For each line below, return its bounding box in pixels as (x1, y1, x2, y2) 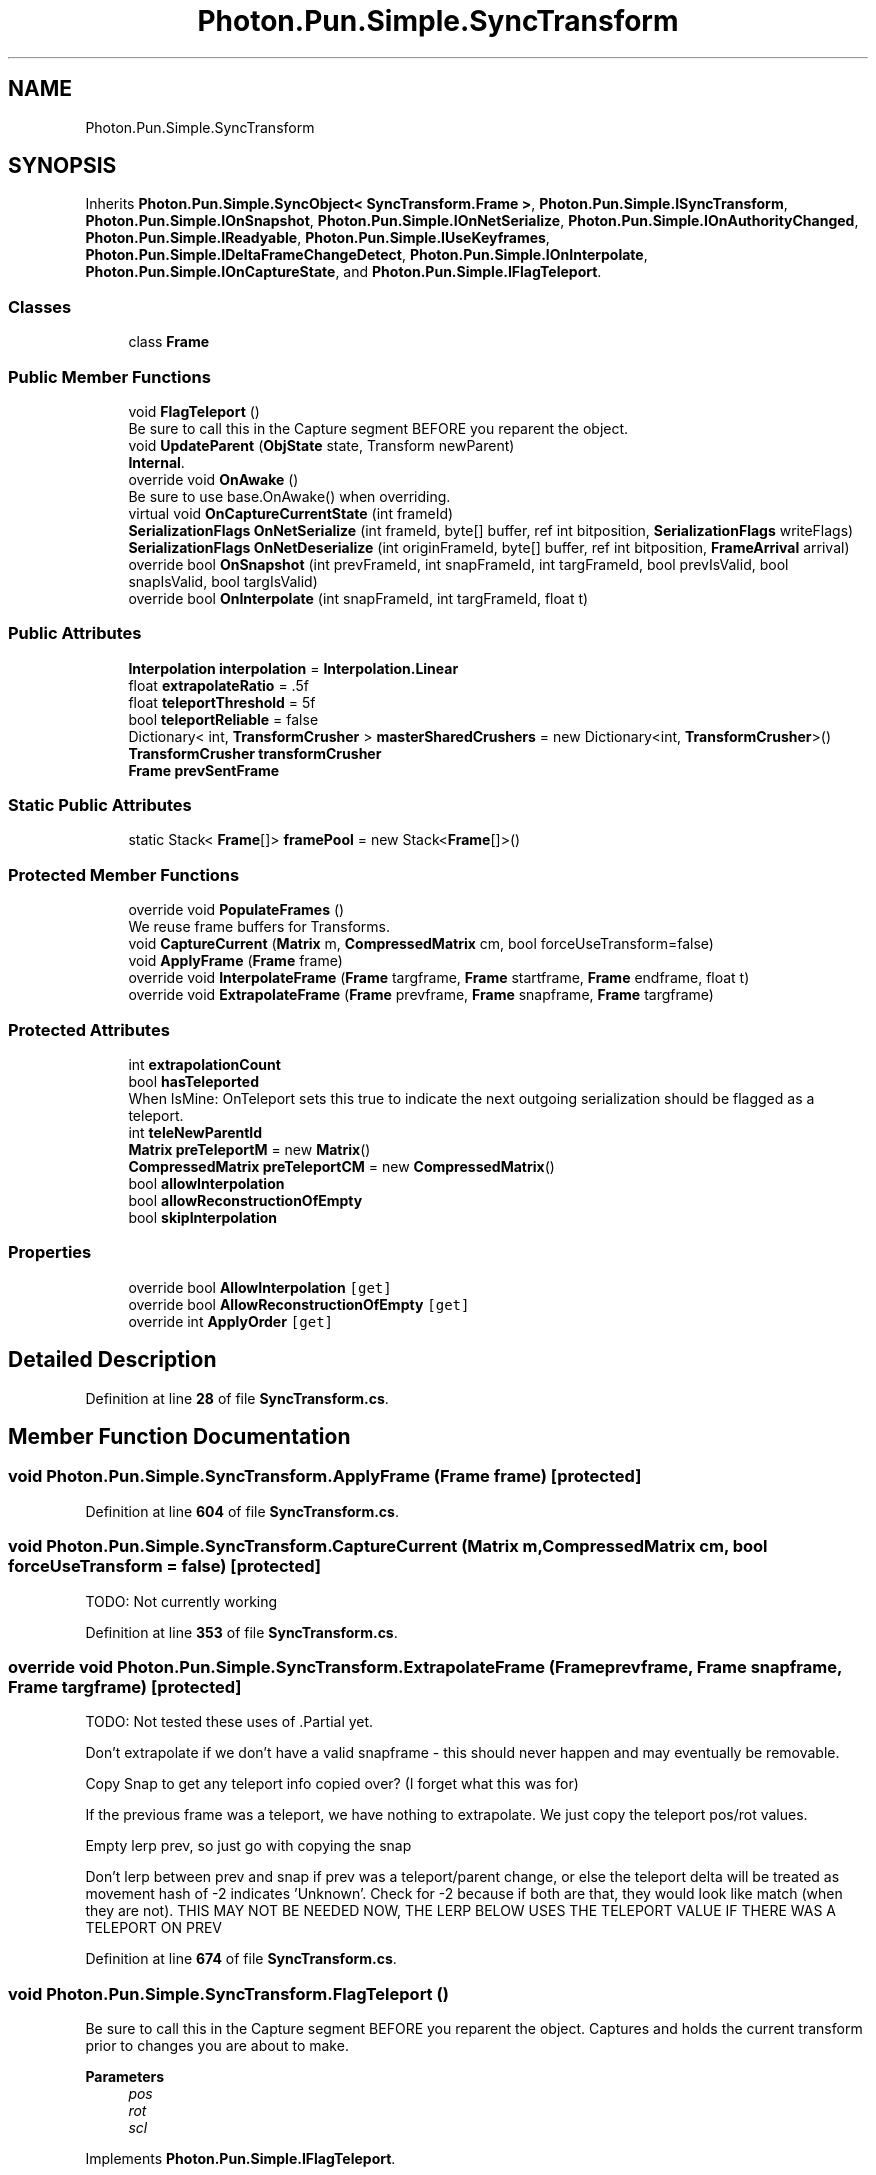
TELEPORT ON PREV (85, 1919, 223, 1937)
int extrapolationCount (128, 1055, 281, 1073)
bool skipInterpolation (128, 1208, 278, 1226)
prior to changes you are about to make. (85, 2037, 349, 2054)
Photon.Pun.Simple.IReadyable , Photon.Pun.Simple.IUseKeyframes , (85, 229, 550, 247)
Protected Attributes (8, 1019, 170, 1040)
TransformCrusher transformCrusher (128, 744, 382, 762)
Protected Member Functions (8, 864, 240, 885)
